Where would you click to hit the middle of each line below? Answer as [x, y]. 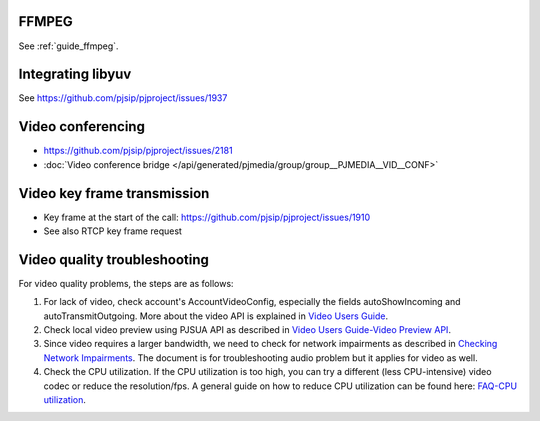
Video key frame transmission [114, 193]
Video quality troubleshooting [114, 259]
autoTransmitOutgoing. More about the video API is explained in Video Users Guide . [216, 316]
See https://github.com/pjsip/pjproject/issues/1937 [123, 98]
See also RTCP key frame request [112, 231]
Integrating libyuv [75, 74]
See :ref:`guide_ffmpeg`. [68, 46]
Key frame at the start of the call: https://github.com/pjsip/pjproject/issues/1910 [207, 217]
